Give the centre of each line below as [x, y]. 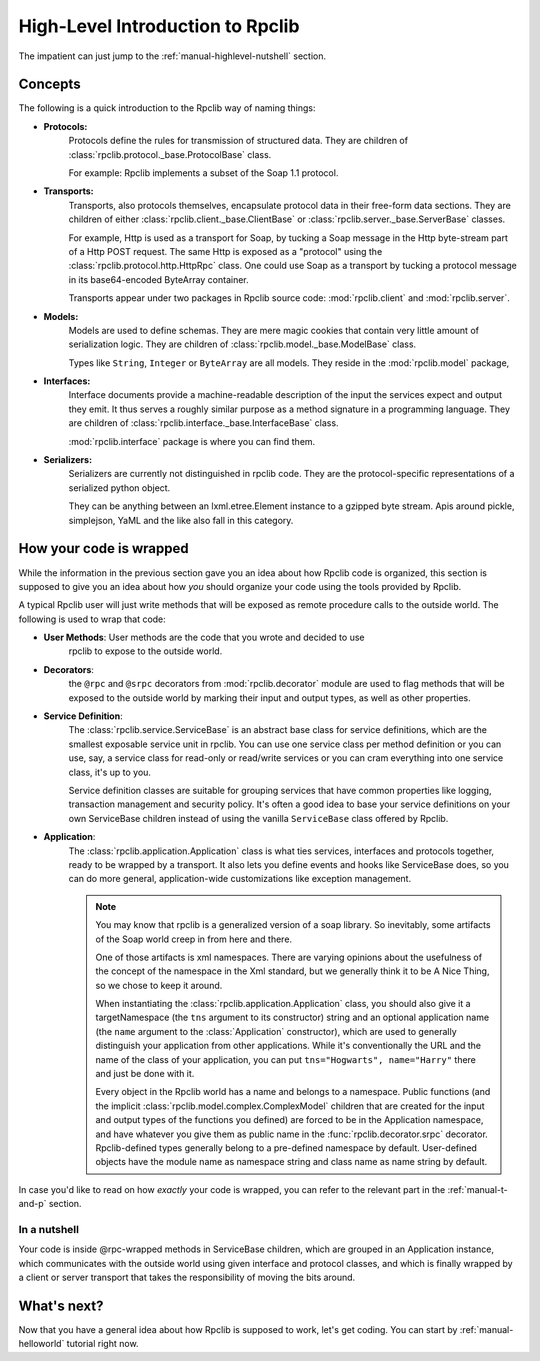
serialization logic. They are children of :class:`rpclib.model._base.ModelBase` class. [242, 344]
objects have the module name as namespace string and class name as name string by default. [291, 1162]
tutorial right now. [102, 1344]
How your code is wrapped [103, 548]
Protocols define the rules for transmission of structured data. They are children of [238, 141]
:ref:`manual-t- [478, 1189]
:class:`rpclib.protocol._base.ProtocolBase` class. [170, 154]
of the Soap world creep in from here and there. [194, 939]
